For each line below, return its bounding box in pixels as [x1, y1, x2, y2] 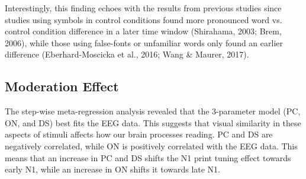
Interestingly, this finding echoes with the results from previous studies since [5, 2, 282, 14]
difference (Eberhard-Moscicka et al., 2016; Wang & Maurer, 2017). [5, 48, 249, 60]
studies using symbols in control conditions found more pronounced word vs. [5, 13, 282, 25]
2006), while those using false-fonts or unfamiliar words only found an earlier [5, 36, 284, 49]
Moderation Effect [5, 77, 119, 95]
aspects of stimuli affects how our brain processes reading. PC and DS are [5, 128, 273, 140]
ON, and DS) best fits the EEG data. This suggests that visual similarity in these [5, 116, 301, 129]
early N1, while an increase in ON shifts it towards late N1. [5, 163, 221, 175]
